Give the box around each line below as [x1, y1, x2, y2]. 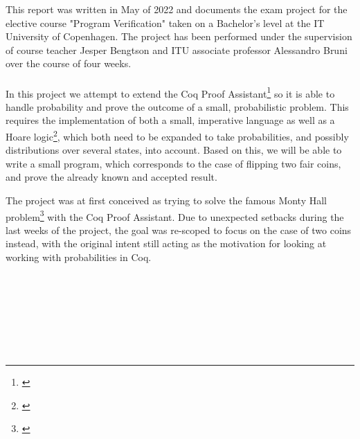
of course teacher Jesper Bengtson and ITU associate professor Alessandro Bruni [6, 42, 348, 57]
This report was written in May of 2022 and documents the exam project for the [6, 2, 348, 16]
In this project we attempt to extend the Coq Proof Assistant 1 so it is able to [6, 84, 335, 100]
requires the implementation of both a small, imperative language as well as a [6, 113, 335, 127]
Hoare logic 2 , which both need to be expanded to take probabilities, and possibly [6, 127, 349, 143]
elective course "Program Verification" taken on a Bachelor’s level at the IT [6, 15, 325, 30]
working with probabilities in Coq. [6, 250, 152, 265]
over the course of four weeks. [6, 56, 132, 71]
